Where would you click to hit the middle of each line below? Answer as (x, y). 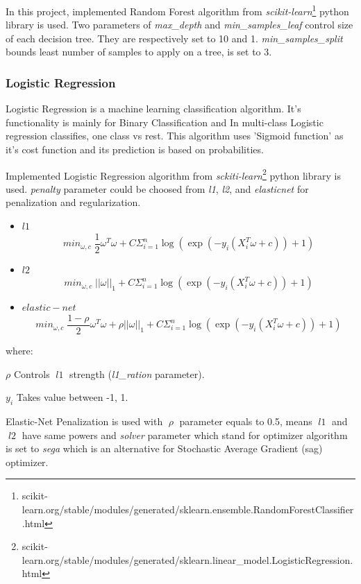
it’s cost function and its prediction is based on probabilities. (135, 149)
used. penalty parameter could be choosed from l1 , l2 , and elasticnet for (157, 188)
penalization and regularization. (73, 202)
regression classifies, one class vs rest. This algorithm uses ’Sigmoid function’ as (175, 136)
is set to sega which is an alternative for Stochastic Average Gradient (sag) (164, 448)
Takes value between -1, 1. (72, 397)
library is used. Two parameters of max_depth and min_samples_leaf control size (179, 25)
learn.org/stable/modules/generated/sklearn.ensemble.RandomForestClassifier (188, 509)
